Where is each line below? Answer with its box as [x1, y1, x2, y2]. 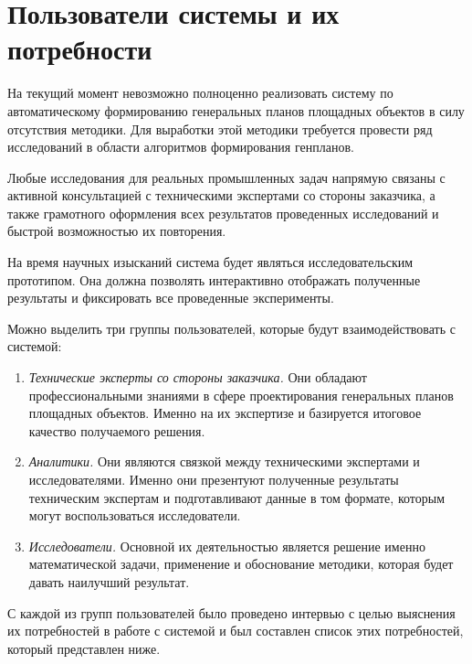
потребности [7, 30, 152, 68]
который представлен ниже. [7, 638, 161, 658]
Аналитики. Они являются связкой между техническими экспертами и [28, 452, 420, 471]
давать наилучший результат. [28, 572, 190, 591]
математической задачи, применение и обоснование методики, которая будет [28, 554, 454, 573]
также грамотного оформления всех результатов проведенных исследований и [7, 203, 439, 222]
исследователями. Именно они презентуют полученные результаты [28, 470, 399, 488]
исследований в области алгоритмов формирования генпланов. [7, 137, 354, 156]
